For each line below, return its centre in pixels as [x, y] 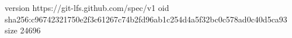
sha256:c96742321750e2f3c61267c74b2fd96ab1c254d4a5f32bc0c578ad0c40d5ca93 [146, 19]
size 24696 [23, 30]
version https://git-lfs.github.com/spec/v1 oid [87, 7]
